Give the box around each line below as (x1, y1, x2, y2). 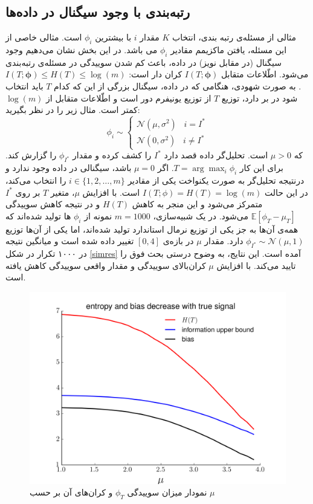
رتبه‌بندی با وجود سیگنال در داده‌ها (5, 2, 190, 21)
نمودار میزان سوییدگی (127, 486, 207, 499)
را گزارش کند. (5, 149, 57, 161)
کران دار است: (129, 68, 182, 80)
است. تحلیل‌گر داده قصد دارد (164, 149, 268, 161)
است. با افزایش (82, 186, 140, 198)
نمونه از (84, 209, 112, 222)
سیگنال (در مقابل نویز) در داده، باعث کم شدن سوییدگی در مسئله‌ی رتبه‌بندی (5, 56, 282, 68)
